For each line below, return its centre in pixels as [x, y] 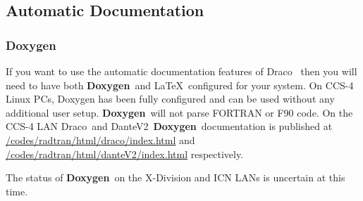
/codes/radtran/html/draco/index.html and [100, 140]
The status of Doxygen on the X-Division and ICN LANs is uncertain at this [176, 177]
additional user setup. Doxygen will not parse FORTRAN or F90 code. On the [179, 112]
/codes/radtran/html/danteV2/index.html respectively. [125, 154]
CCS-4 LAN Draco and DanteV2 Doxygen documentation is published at [169, 126]
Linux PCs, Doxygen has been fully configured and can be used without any [170, 99]
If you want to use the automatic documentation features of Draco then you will [181, 71]
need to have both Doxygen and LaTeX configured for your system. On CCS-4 [180, 85]
